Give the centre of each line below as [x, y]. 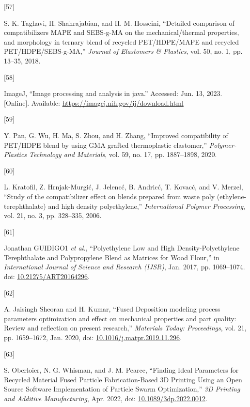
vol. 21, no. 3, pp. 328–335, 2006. [53, 215]
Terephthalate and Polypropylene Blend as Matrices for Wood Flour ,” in [112, 257]
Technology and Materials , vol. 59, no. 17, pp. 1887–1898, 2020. [123, 154]
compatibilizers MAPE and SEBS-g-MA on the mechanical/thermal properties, [122, 32]
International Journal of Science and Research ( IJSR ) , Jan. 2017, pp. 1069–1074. [125, 267]
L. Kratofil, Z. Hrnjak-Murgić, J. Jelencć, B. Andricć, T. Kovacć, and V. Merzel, [124, 187]
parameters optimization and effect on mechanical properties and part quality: [120, 318]
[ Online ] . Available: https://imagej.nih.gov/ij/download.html [94, 102]
